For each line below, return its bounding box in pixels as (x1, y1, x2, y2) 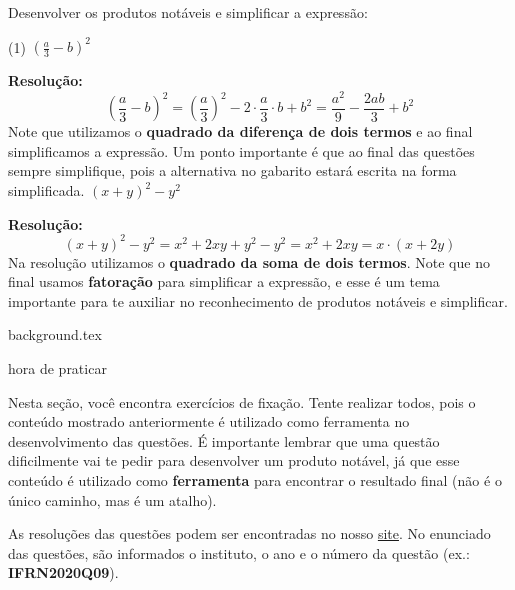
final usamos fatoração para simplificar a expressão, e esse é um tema (8, 271, 440, 292)
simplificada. (8, 180, 85, 201)
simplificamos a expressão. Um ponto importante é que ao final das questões (8, 140, 475, 161)
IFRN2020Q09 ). (8, 562, 119, 583)
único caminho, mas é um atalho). (8, 489, 217, 510)
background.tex (8, 324, 102, 345)
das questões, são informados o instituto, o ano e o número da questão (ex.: (8, 542, 470, 563)
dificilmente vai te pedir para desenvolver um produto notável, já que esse (8, 450, 460, 471)
